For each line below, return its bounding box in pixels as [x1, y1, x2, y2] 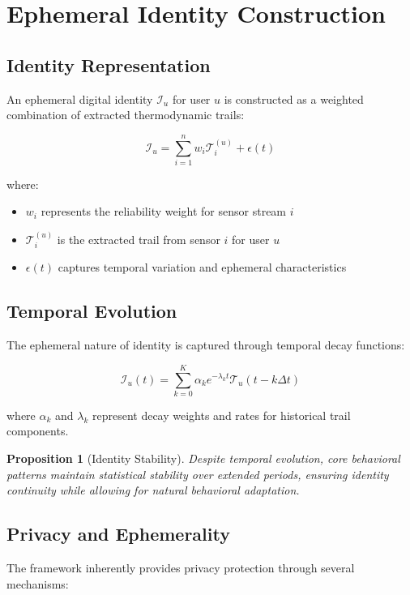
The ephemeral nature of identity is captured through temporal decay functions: [6, 336, 405, 353]
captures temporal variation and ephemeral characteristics [58, 259, 347, 276]
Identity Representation [6, 52, 211, 77]
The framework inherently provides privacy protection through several [6, 559, 355, 576]
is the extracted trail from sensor [57, 230, 220, 247]
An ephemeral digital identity [6, 90, 153, 107]
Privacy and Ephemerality [6, 521, 230, 546]
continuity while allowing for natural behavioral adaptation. [6, 482, 300, 499]
